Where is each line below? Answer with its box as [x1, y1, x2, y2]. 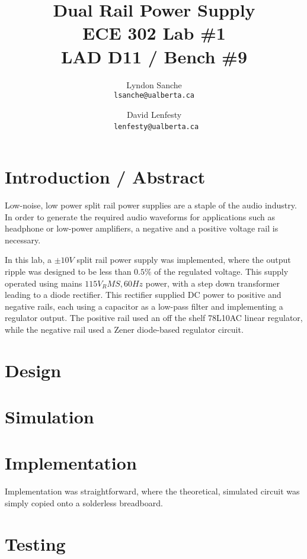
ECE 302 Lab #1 [82, 21, 226, 45]
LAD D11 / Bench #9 [60, 44, 248, 68]
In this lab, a [5, 253, 52, 266]
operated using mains [5, 277, 82, 289]
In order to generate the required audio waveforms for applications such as [5, 210, 275, 223]
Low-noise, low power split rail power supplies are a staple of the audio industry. [5, 198, 297, 211]
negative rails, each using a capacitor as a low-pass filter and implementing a [5, 300, 283, 312]
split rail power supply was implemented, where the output [76, 253, 291, 266]
